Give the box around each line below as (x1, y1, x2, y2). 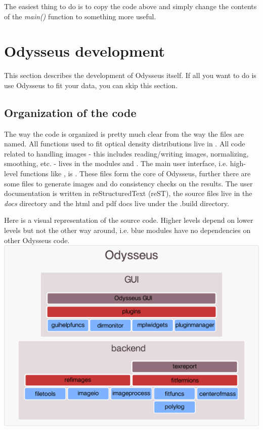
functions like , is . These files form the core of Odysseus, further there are (20, 168, 251, 179)
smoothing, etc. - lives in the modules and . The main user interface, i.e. (4, 158, 228, 169)
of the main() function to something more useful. (4, 11, 156, 21)
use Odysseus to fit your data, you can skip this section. (4, 80, 178, 90)
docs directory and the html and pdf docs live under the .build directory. (4, 198, 229, 208)
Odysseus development (4, 41, 165, 61)
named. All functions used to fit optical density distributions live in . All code (4, 138, 245, 149)
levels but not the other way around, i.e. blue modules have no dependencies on (4, 225, 251, 236)
